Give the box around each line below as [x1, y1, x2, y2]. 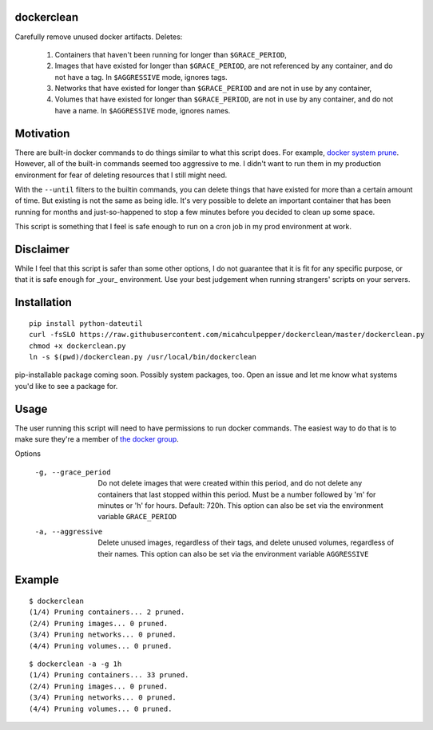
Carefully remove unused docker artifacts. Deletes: [14, 32, 183, 42]
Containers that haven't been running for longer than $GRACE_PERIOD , [54, 50, 288, 59]
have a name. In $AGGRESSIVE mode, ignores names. [54, 105, 231, 115]
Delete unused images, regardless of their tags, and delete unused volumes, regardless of [97, 538, 395, 547]
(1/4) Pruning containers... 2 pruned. [29, 608, 185, 617]
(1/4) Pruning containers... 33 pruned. [29, 671, 189, 680]
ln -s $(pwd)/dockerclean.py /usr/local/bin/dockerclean [29, 352, 257, 361]
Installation [14, 296, 72, 309]
